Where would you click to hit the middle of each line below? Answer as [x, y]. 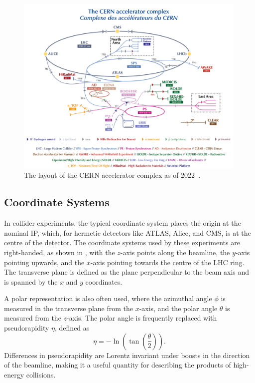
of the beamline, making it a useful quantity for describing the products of [118, 365]
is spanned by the [31, 281]
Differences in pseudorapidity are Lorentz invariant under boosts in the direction [127, 355]
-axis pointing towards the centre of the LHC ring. [167, 262]
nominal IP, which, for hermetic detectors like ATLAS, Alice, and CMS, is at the [127, 232]
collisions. [41, 374]
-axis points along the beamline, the [175, 252]
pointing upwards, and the [44, 262]
